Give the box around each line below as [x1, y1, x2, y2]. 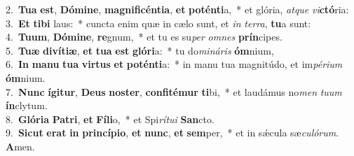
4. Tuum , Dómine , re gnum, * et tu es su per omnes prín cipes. [6, 29, 282, 44]
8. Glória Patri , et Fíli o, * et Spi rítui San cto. [6, 111, 215, 126]
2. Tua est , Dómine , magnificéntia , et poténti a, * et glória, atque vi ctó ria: [6, 2, 349, 16]
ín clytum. [6, 98, 48, 113]
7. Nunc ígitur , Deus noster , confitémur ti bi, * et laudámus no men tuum [6, 84, 342, 99]
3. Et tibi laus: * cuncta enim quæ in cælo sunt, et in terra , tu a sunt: [6, 15, 311, 30]
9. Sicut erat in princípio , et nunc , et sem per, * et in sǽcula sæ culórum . [6, 125, 339, 140]
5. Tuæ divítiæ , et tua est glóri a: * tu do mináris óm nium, [6, 43, 274, 57]
